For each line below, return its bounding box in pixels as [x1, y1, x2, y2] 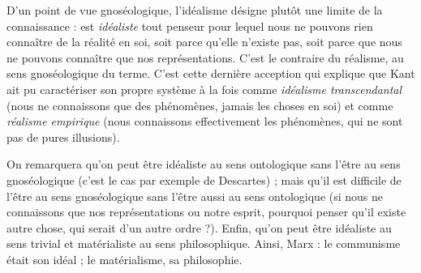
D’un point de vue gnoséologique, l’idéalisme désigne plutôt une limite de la [6, 2, 383, 18]
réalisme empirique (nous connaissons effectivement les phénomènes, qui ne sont [6, 113, 403, 130]
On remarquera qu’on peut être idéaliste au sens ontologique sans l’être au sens [6, 156, 401, 173]
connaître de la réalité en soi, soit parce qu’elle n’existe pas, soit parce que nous [6, 33, 402, 50]
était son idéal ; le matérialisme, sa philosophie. [6, 250, 243, 267]
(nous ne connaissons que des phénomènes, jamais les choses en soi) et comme [6, 96, 393, 113]
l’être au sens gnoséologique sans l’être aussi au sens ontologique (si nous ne [6, 187, 384, 204]
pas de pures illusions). [6, 128, 120, 145]
